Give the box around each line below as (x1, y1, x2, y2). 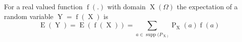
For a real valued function (4, 1, 83, 11)
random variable (4, 11, 54, 21)
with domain (107, 1, 146, 11)
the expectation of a (176, 1, 238, 11)
